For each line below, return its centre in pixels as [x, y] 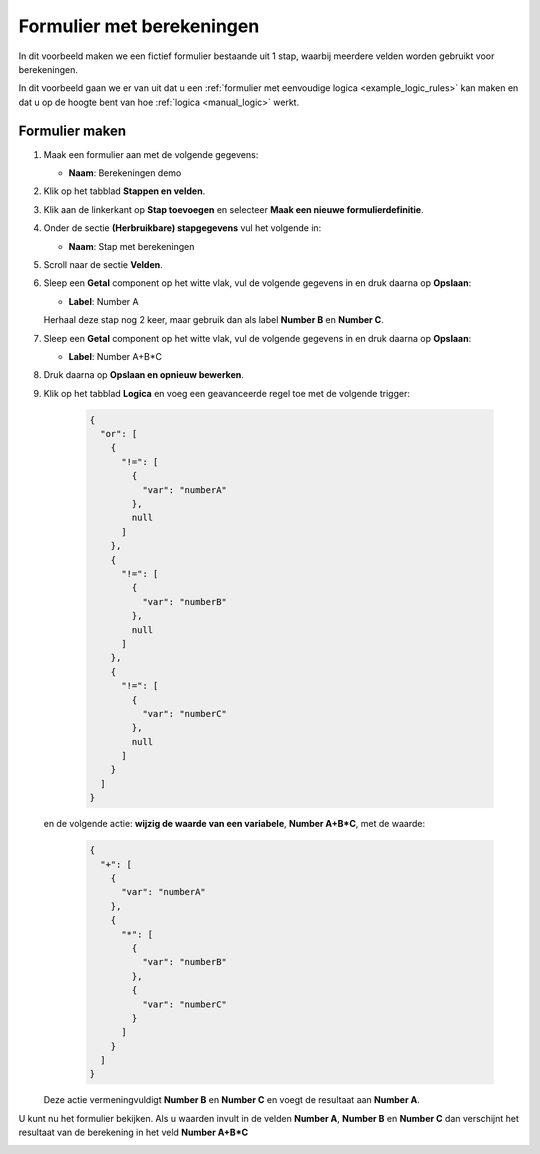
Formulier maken [72, 130]
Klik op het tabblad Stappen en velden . [124, 191]
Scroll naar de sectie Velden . [103, 264]
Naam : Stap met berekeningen [131, 246]
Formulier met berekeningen [139, 26]
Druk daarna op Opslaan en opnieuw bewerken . [143, 375]
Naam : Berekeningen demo [125, 173]
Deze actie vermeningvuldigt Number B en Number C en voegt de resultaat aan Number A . [231, 1100]
